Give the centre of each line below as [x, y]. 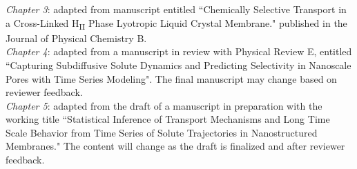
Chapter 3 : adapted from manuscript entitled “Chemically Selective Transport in [176, 9]
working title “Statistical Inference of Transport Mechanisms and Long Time [168, 119]
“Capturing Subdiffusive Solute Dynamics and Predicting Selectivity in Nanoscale [178, 64]
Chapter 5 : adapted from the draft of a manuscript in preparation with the [164, 105]
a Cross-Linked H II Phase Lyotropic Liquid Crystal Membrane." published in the [176, 23]
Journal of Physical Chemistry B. [76, 38]
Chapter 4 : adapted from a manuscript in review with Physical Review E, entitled [179, 51]
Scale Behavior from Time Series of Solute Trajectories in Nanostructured [162, 132]
